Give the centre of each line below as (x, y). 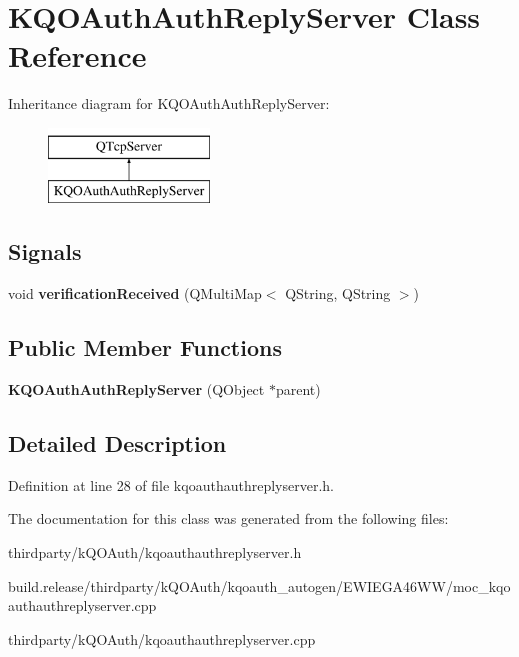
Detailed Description (117, 443)
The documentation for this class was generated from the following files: (228, 518)
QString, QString (338, 293)
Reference (77, 55)
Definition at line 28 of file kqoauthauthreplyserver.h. (171, 484)
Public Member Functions (145, 347)
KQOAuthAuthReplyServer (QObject (136, 389)
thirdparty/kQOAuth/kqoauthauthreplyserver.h (155, 552)
